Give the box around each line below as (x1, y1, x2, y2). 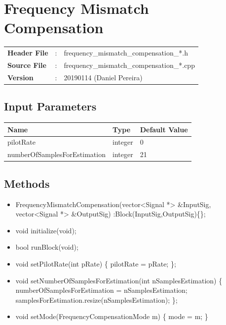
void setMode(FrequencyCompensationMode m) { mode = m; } (15, 311, 208, 322)
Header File (7, 48, 48, 58)
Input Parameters (4, 99, 97, 114)
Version (7, 72, 34, 82)
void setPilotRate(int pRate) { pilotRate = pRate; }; (15, 258, 176, 269)
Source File (7, 59, 46, 70)
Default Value (140, 124, 188, 134)
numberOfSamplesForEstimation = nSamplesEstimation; (15, 285, 188, 295)
